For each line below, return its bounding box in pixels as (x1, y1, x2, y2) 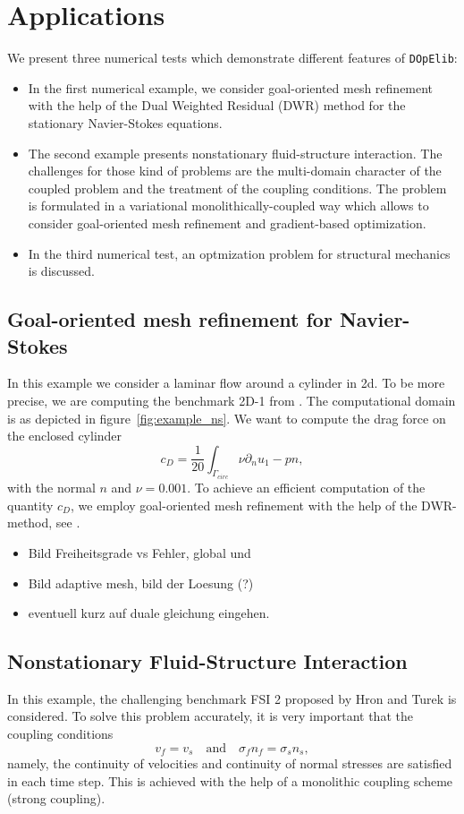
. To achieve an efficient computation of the (187, 478, 426, 497)
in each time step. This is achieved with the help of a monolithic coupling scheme (7, 771, 453, 790)
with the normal (7, 478, 96, 497)
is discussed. (28, 261, 95, 280)
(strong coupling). (7, 789, 105, 808)
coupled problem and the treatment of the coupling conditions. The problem (28, 178, 447, 197)
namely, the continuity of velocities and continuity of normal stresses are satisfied (7, 754, 452, 773)
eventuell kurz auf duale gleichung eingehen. (28, 604, 270, 622)
